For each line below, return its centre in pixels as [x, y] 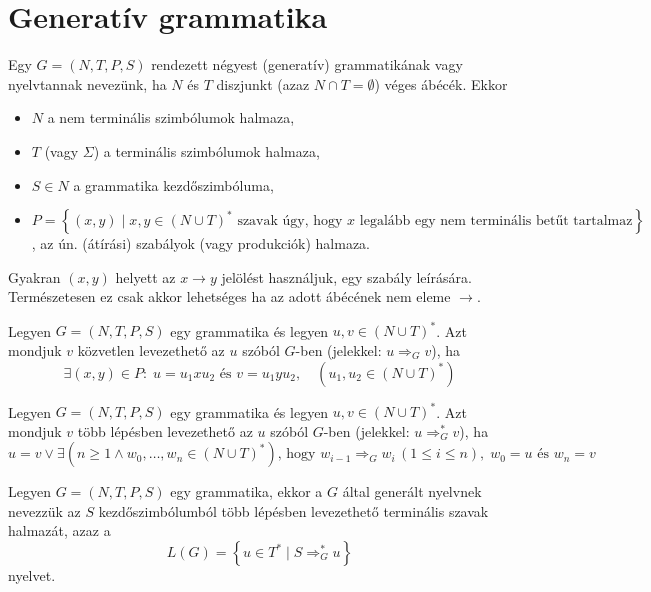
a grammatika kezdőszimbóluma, [173, 184]
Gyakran [34, 276]
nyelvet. [32, 575]
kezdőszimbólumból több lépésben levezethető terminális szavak [293, 510]
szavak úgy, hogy [290, 221]
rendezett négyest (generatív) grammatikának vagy [307, 64]
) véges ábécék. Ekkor [441, 83]
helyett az [145, 276]
